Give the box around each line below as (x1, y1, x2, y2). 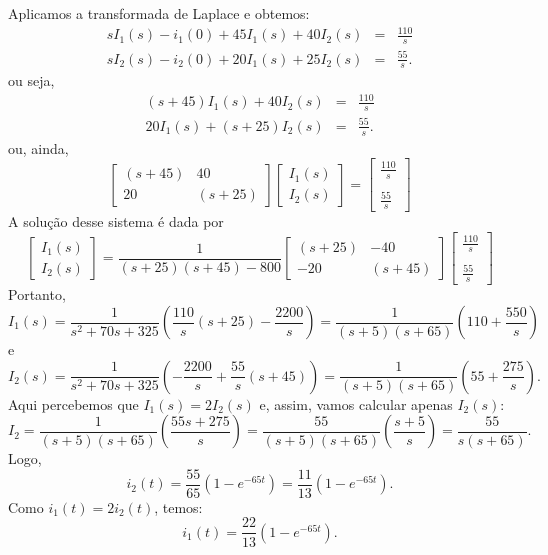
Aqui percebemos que (8, 393, 139, 414)
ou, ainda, (8, 137, 69, 158)
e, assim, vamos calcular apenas (259, 393, 453, 414)
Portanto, (8, 284, 66, 305)
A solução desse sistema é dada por (8, 211, 224, 232)
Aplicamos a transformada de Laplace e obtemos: (8, 3, 310, 23)
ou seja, (8, 70, 55, 91)
